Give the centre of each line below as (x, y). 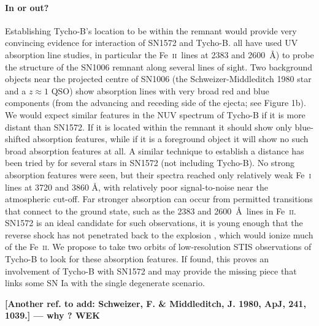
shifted (17, 139)
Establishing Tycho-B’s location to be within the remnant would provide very (151, 30)
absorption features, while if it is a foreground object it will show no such (171, 139)
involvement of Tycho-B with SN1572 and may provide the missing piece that (151, 271)
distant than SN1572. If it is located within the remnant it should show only (148, 127)
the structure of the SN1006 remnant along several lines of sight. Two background (159, 66)
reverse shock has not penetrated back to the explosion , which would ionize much (159, 234)
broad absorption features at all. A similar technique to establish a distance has (155, 150)
